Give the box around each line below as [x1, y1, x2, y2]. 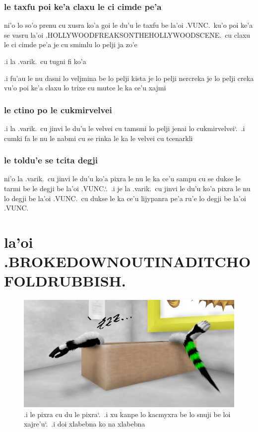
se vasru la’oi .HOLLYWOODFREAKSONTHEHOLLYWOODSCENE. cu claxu [4, 29, 251, 40]
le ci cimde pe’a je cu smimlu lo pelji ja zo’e [4, 39, 137, 50]
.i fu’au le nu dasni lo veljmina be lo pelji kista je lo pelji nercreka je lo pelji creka [4, 72, 254, 83]
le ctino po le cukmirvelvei [4, 103, 112, 116]
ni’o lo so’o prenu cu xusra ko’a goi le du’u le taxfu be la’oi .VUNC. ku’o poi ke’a [4, 20, 253, 30]
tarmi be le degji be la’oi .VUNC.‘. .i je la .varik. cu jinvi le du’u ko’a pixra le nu [4, 183, 251, 193]
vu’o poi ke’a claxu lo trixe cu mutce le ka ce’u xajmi [4, 82, 166, 93]
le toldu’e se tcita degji [4, 154, 98, 166]
